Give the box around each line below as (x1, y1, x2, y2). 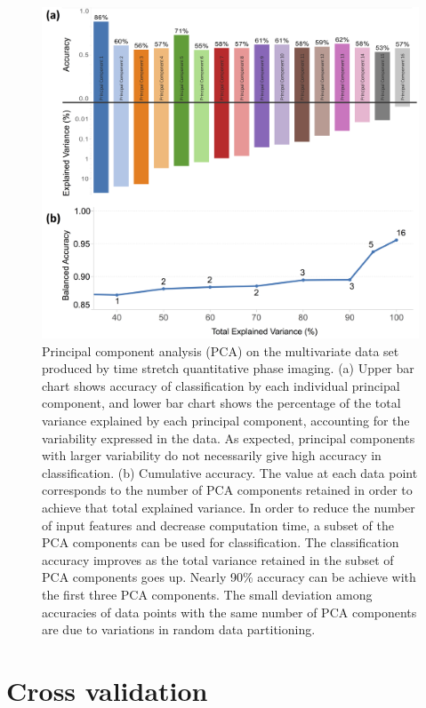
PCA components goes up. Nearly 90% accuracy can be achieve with (42, 568, 416, 586)
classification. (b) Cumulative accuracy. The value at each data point (42, 463, 418, 481)
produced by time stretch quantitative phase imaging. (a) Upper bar (42, 359, 414, 378)
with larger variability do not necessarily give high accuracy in (42, 446, 382, 465)
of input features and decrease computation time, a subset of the (42, 515, 394, 534)
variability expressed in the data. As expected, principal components (42, 428, 415, 447)
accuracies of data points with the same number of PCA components (42, 602, 417, 621)
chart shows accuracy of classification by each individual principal (42, 376, 400, 394)
